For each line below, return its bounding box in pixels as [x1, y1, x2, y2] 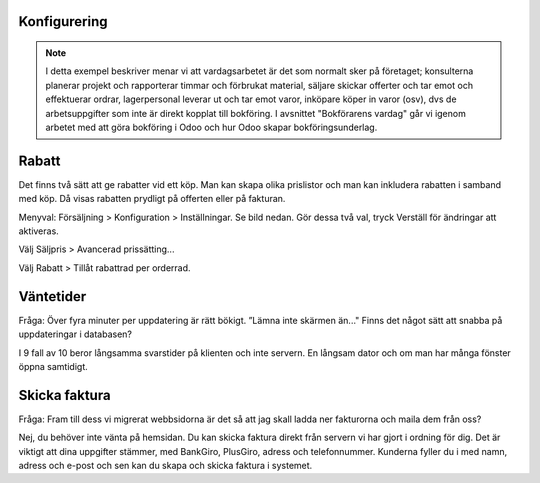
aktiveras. [18, 225, 59, 237]
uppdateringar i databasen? [18, 328, 133, 340]
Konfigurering [18, 13, 109, 30]
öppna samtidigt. [18, 360, 89, 372]
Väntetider [18, 288, 87, 305]
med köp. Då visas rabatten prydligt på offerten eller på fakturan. [18, 193, 286, 205]
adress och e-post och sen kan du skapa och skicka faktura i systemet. [18, 459, 313, 471]
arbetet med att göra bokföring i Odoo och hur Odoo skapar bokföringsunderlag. [45, 121, 378, 133]
